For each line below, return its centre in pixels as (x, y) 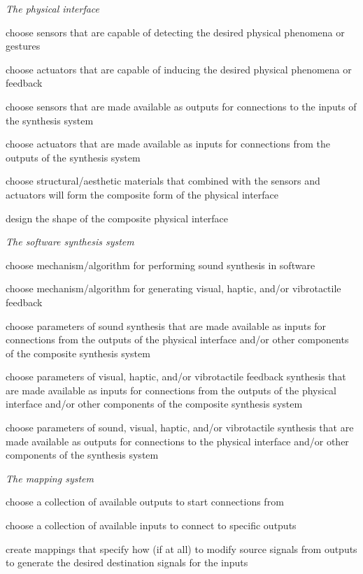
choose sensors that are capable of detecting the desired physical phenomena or (175, 32)
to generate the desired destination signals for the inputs (127, 562)
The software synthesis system (70, 242)
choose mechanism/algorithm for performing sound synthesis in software (161, 265)
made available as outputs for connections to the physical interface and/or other (177, 441)
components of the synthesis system (82, 455)
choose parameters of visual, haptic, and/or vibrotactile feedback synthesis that (176, 376)
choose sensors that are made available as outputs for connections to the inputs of (181, 106)
